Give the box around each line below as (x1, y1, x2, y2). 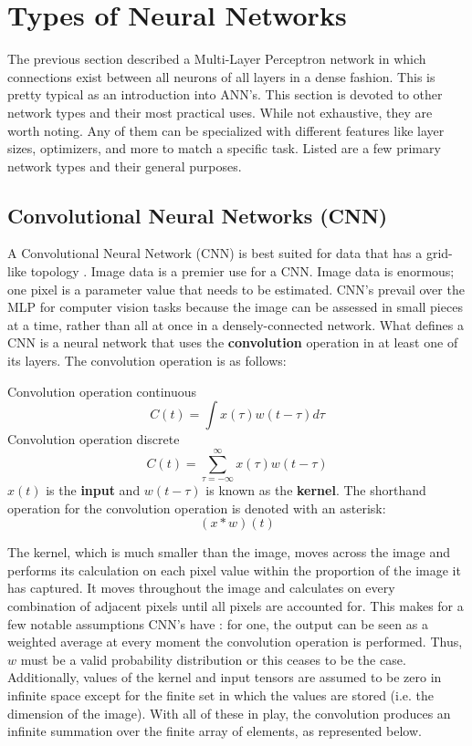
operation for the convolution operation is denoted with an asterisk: (7, 498, 386, 517)
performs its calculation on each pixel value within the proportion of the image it (7, 560, 461, 579)
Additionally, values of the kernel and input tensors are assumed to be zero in (7, 668, 442, 687)
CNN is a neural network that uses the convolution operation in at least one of (7, 333, 458, 352)
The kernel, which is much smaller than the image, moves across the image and (7, 543, 450, 562)
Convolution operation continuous (7, 381, 197, 400)
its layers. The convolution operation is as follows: (7, 351, 287, 370)
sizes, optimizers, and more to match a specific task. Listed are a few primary (7, 139, 441, 158)
